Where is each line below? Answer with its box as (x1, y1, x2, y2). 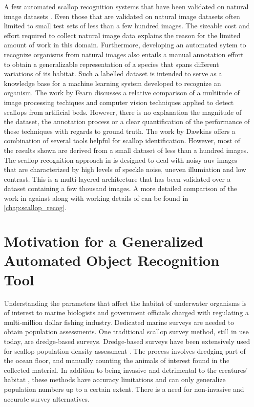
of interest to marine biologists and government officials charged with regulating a (4, 307, 249, 318)
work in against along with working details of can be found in (4, 193, 189, 203)
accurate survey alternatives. (4, 393, 89, 404)
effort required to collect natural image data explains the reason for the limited (4, 30, 241, 40)
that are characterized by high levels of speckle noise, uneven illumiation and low (4, 164, 246, 174)
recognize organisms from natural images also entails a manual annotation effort (4, 49, 244, 59)
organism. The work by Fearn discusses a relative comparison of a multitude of (4, 87, 240, 98)
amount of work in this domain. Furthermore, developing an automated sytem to (4, 40, 246, 50)
